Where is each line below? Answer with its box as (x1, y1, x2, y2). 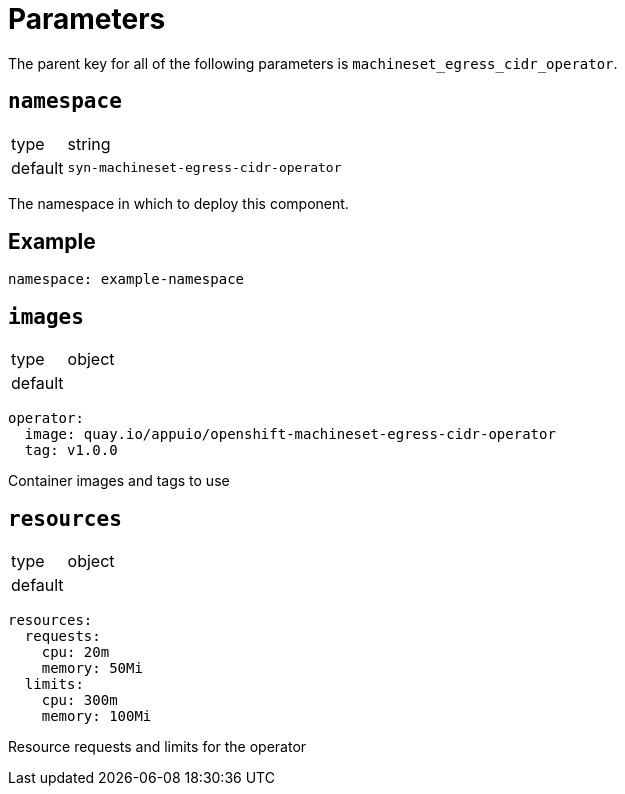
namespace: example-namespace (8, 271, 245, 288)
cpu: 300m (41, 692, 118, 709)
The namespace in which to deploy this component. (8, 194, 349, 212)
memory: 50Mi (41, 660, 143, 677)
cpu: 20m (41, 644, 110, 661)
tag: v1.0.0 (24, 442, 118, 459)
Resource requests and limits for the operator (8, 738, 307, 756)
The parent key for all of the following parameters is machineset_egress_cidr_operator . (8, 54, 618, 72)
